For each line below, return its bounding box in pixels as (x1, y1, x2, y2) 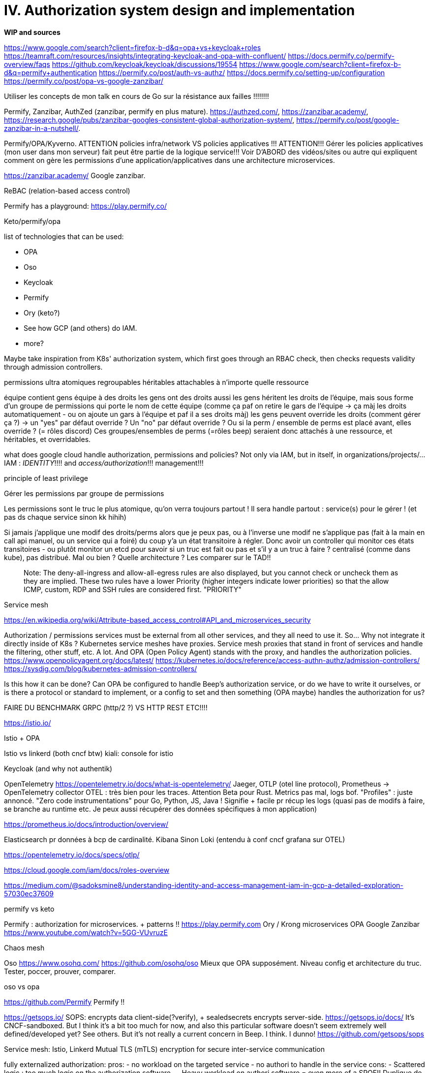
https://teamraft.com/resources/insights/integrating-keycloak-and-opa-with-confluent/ (4, 51, 286, 60)
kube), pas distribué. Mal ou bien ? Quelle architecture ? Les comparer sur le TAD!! (4, 553, 271, 562)
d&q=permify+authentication (4, 68, 97, 77)
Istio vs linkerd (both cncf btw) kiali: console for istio (4, 749, 174, 757)
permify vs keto (4, 904, 55, 913)
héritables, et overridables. (4, 435, 91, 443)
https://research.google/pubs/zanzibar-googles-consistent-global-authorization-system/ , (4, 115, 295, 124)
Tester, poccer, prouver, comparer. (4, 967, 116, 976)
